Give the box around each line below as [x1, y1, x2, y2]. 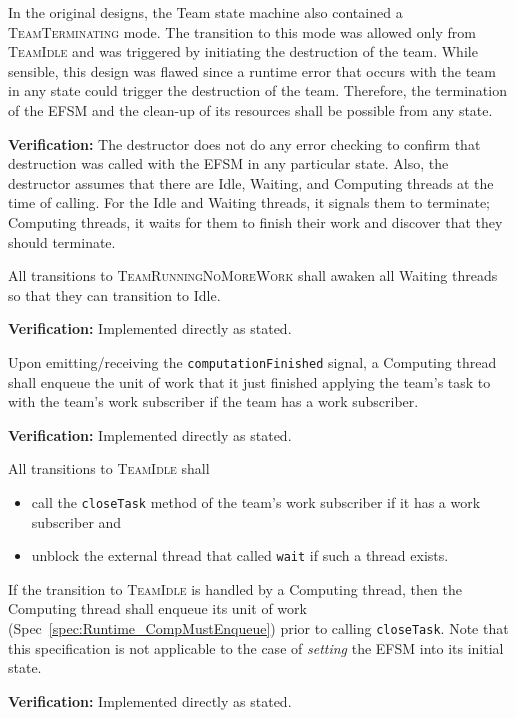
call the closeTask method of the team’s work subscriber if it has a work [31, 491, 481, 512]
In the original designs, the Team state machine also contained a [8, 2, 403, 22]
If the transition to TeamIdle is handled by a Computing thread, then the [8, 578, 462, 599]
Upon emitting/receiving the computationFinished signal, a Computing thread [8, 351, 497, 372]
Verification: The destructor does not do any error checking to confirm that [8, 133, 481, 154]
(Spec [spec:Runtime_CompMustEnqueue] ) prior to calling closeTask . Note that [8, 618, 509, 639]
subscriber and [31, 511, 122, 532]
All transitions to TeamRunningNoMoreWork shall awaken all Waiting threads [8, 265, 498, 286]
